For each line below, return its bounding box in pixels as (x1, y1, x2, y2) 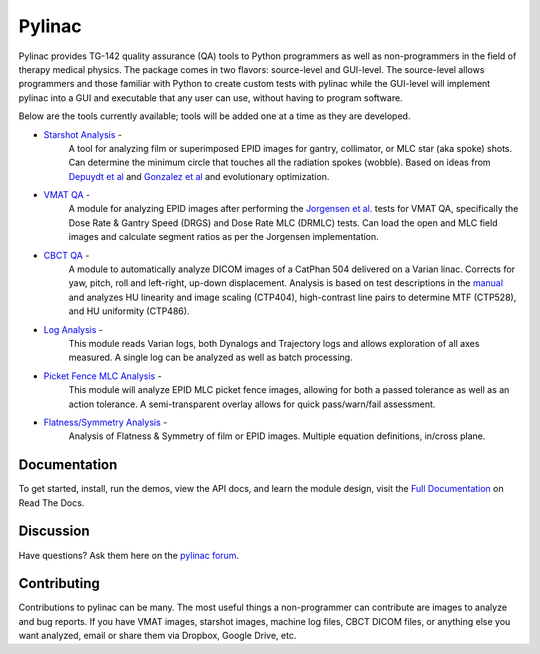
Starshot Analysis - (43, 128, 123, 140)
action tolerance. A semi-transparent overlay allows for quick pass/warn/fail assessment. (68, 398, 436, 410)
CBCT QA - (43, 249, 90, 261)
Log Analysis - (43, 323, 104, 335)
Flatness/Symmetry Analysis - (43, 416, 168, 428)
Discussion (18, 523, 90, 540)
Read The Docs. (18, 496, 85, 509)
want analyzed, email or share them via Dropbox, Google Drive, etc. (18, 630, 297, 642)
